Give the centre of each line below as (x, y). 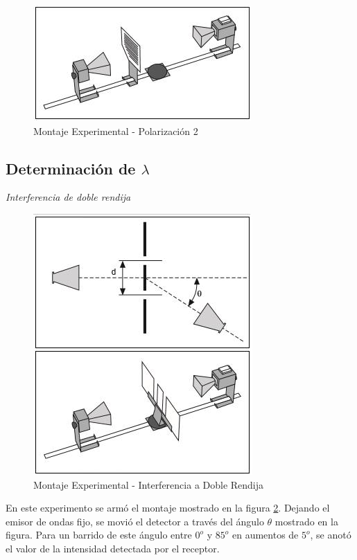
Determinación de (71, 168)
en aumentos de (265, 535)
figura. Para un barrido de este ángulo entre (99, 535)
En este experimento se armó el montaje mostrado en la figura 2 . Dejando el (168, 508)
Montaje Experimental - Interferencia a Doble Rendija (149, 484)
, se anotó (331, 535)
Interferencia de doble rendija (68, 197)
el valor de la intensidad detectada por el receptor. (113, 548)
